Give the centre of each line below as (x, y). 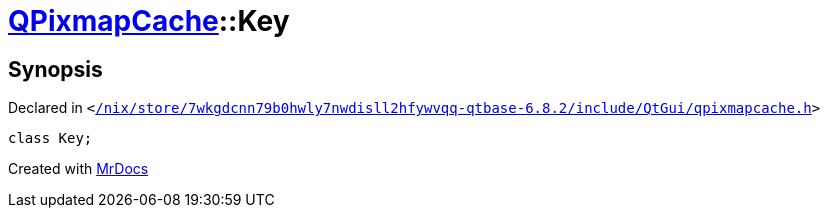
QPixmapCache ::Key (149, 21)
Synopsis (55, 69)
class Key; (50, 138)
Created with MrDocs (78, 169)
